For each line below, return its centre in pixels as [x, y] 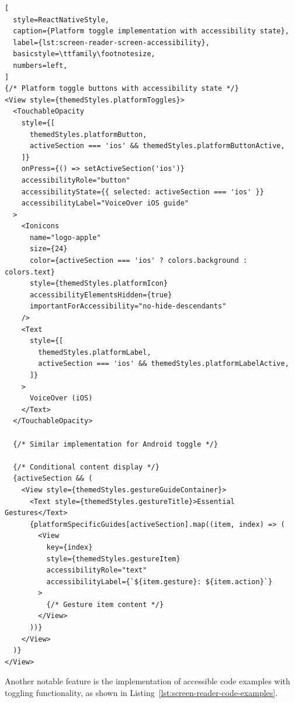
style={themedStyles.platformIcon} [99, 284]
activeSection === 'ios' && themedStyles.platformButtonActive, [157, 146]
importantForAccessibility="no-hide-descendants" [128, 306]
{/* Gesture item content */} [105, 604]
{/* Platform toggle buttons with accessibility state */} [122, 89]
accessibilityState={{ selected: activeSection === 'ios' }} [143, 192]
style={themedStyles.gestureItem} [113, 559]
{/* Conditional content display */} [86, 467]
